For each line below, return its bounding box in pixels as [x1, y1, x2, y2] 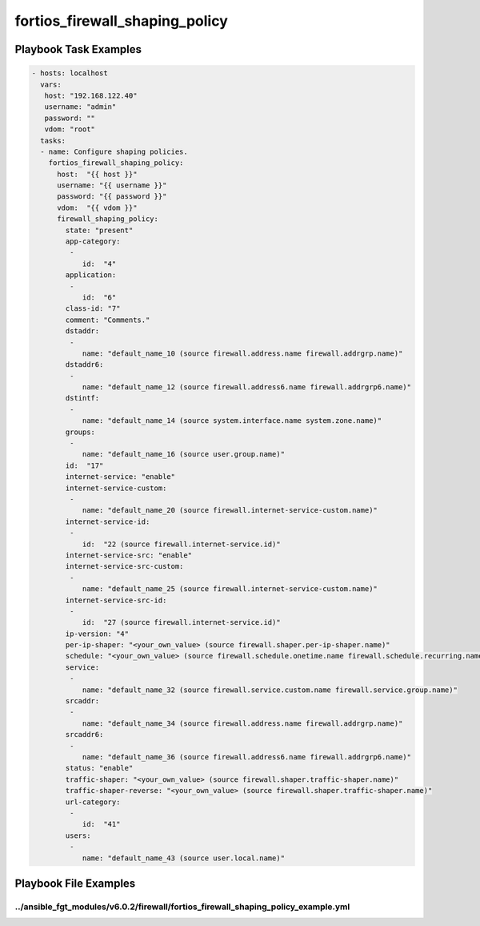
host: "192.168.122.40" [44, 91, 138, 100]
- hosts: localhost [31, 69, 108, 78]
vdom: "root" [44, 125, 96, 134]
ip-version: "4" [65, 629, 130, 638]
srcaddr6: [65, 730, 104, 739]
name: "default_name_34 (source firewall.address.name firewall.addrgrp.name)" [82, 719, 403, 728]
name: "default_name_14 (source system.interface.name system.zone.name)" [82, 417, 382, 425]
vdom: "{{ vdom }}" [57, 203, 138, 212]
